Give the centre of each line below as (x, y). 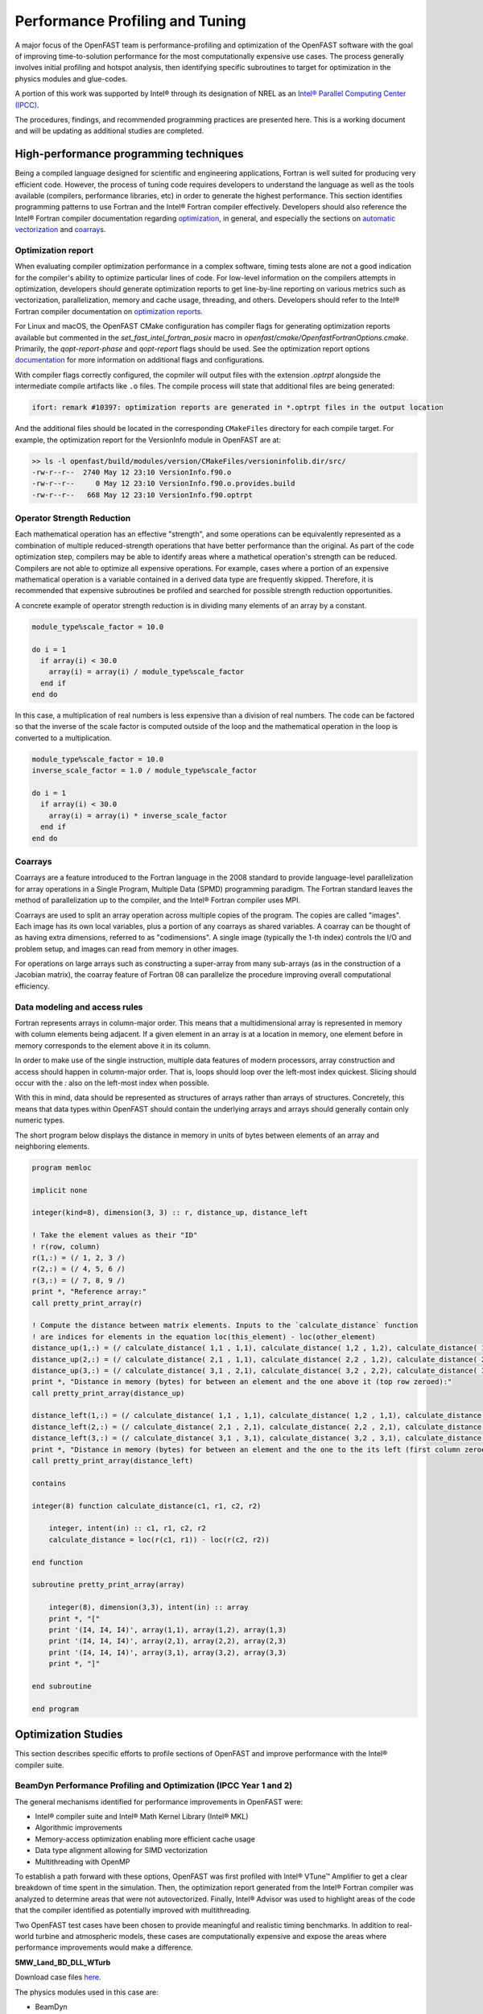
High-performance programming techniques (130, 154)
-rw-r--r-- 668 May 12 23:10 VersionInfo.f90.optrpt (142, 495)
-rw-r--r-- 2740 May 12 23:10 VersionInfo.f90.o (132, 472)
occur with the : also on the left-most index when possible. (112, 1083)
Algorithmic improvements (78, 1828)
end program (56, 1709)
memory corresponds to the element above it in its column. (113, 1045)
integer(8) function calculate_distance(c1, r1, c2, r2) (147, 1506)
